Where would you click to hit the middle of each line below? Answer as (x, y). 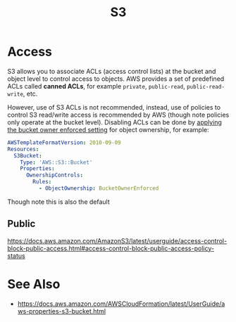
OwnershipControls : (54, 175)
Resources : (23, 149)
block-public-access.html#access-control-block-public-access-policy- (111, 248)
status (17, 256)
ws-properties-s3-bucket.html (62, 311)
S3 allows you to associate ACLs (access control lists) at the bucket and (112, 71)
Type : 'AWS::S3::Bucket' (56, 162)
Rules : (42, 182)
